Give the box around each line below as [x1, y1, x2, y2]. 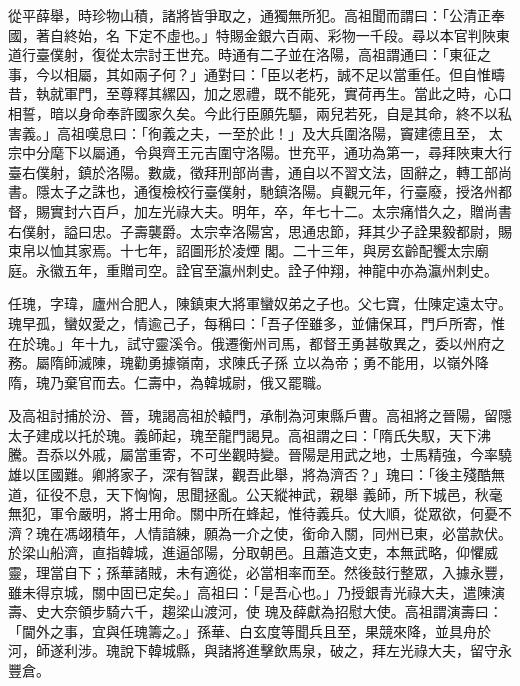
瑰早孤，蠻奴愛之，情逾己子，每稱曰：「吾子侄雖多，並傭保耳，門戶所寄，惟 [8, 312, 505, 333]
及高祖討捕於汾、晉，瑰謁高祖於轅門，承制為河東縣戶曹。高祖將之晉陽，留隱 [8, 405, 512, 426]
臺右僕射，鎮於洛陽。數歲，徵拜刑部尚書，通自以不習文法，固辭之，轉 [8, 161, 470, 182]
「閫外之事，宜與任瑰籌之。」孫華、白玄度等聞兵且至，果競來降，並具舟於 [8, 620, 491, 641]
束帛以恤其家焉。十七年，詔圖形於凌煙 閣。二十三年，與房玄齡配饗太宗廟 [8, 240, 489, 261]
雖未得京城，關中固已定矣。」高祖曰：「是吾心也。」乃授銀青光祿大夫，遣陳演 [8, 581, 505, 602]
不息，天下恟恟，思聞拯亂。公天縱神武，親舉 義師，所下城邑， [63, 483, 475, 504]
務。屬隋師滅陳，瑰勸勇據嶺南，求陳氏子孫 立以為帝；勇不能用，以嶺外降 [8, 352, 489, 373]
